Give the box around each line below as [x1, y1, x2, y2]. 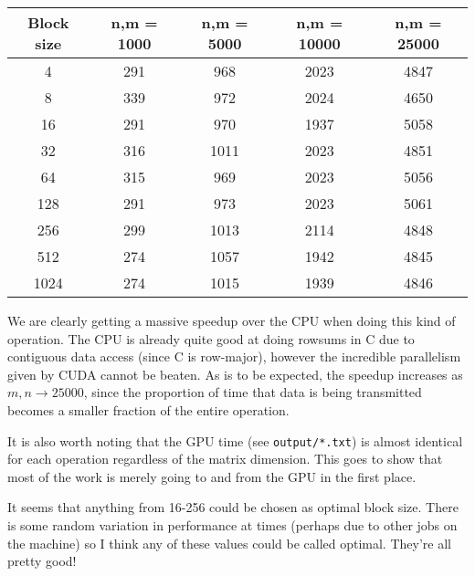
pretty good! [7, 551, 77, 571]
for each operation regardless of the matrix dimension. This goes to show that [7, 449, 443, 468]
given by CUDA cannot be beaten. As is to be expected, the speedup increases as [7, 364, 463, 383]
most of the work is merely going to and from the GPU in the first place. [7, 466, 417, 486]
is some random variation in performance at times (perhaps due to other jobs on [7, 516, 458, 534]
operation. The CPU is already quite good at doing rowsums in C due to [7, 329, 415, 348]
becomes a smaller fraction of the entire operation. [7, 400, 290, 419]
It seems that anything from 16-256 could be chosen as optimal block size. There [7, 497, 459, 517]
